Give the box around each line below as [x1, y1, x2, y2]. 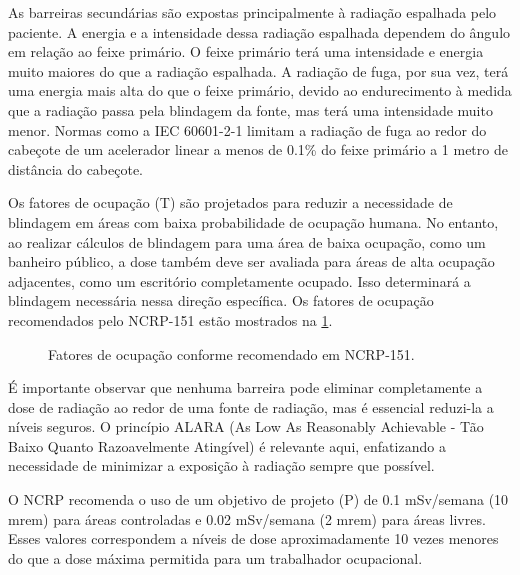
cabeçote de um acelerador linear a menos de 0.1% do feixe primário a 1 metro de [8, 139, 508, 160]
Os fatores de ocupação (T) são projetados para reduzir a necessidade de [8, 192, 453, 213]
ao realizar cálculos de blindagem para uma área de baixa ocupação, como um [8, 231, 486, 252]
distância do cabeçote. [8, 158, 144, 179]
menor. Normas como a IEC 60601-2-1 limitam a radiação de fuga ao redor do [8, 119, 487, 140]
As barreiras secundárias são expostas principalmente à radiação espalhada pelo [8, 2, 497, 22]
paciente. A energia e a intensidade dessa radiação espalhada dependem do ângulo [8, 21, 511, 42]
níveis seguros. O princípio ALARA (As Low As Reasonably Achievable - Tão [8, 416, 484, 437]
